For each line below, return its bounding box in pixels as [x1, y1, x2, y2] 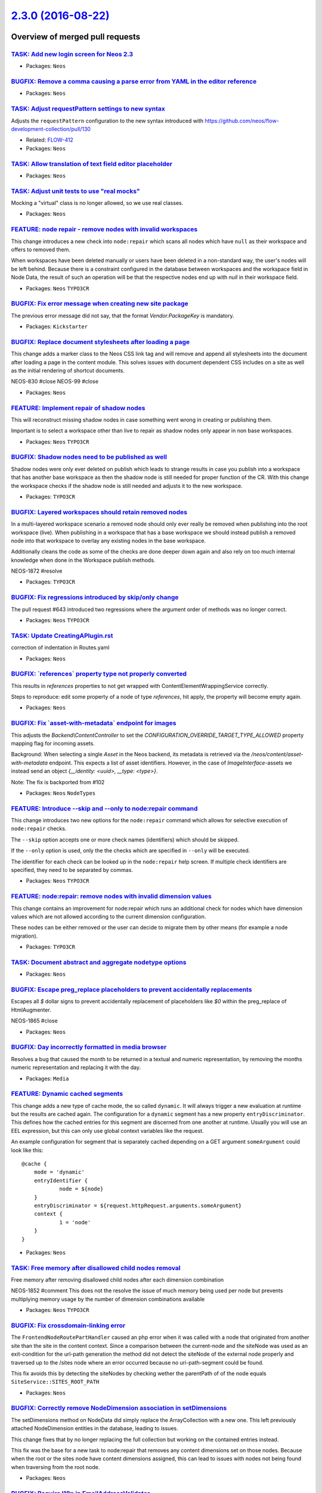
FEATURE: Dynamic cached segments [11, 1090, 123, 1098]
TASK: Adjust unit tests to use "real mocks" [11, 187, 140, 195]
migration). [11, 932, 38, 939]
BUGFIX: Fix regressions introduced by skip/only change [11, 593, 179, 601]
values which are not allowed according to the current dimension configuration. [11, 913, 206, 920]
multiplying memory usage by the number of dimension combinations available [11, 1295, 205, 1302]
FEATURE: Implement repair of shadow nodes [11, 404, 145, 412]
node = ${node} [59, 1185, 104, 1193]
